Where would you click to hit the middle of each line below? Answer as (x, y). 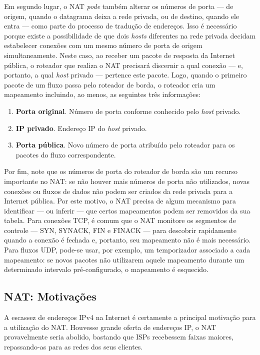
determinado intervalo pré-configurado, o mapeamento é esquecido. (106, 269)
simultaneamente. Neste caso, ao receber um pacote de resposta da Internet (120, 55)
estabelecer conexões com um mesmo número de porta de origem (103, 45)
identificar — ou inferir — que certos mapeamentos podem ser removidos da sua (127, 210)
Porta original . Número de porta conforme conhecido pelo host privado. (128, 111)
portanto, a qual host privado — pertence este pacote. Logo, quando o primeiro (125, 75)
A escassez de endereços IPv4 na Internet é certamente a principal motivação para (130, 317)
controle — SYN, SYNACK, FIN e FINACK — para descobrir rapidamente (120, 230)
